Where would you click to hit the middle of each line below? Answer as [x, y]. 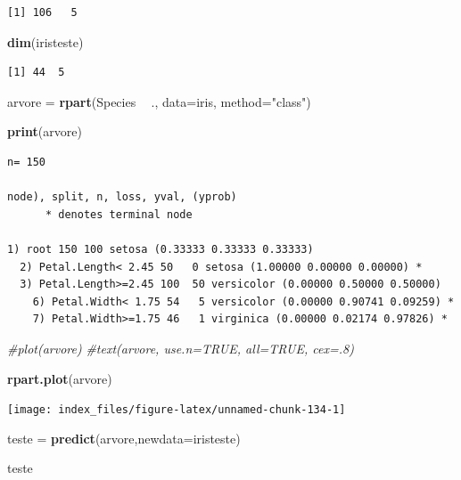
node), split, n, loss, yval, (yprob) [122, 197]
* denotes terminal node [119, 214]
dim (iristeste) [45, 41]
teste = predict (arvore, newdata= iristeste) [124, 438]
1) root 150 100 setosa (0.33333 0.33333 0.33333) [161, 249]
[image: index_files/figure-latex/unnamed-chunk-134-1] [177, 410]
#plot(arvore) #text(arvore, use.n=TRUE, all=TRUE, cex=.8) [181, 348]
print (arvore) [45, 131]
